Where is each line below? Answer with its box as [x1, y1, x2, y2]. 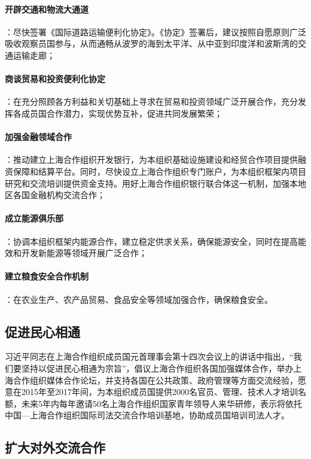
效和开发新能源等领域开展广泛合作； [5, 247, 147, 259]
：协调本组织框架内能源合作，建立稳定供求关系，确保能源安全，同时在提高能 [5, 235, 306, 247]
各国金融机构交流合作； [13, 189, 105, 201]
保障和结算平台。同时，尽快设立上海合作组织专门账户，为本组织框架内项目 [13, 165, 306, 177]
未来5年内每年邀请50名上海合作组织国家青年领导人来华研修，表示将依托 [21, 397, 302, 409]
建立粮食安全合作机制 [5, 270, 89, 282]
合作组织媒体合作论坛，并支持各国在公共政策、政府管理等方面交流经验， [13, 373, 298, 386]
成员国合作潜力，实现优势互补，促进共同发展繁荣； [21, 107, 222, 119]
